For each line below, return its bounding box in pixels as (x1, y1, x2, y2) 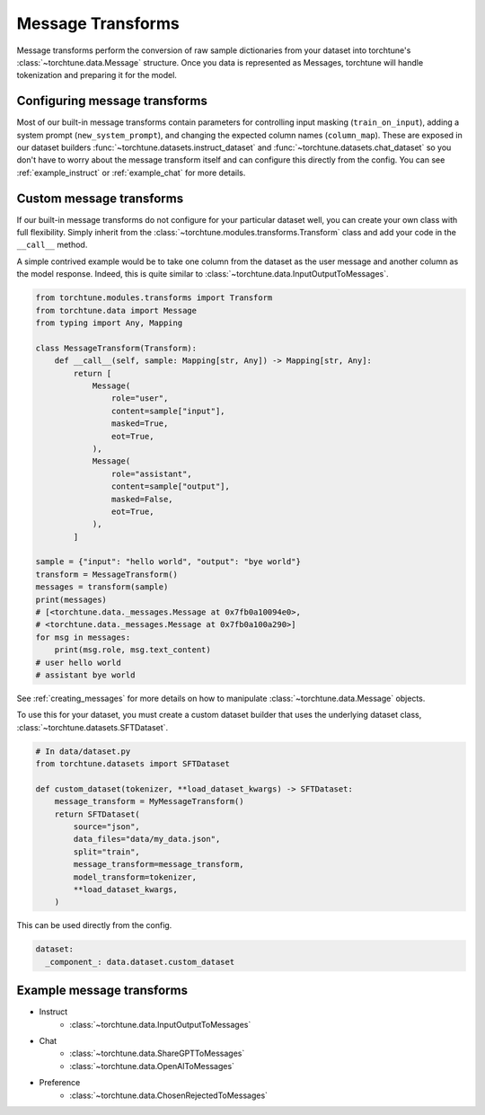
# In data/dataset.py (35, 746, 131, 757)
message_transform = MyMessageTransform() (54, 796, 244, 807)
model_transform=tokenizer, (73, 872, 198, 882)
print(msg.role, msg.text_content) (54, 645, 211, 655)
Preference (39, 1077, 81, 1088)
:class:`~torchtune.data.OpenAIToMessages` (69, 1060, 235, 1071)
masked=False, (110, 494, 174, 504)
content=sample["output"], (110, 482, 231, 491)
